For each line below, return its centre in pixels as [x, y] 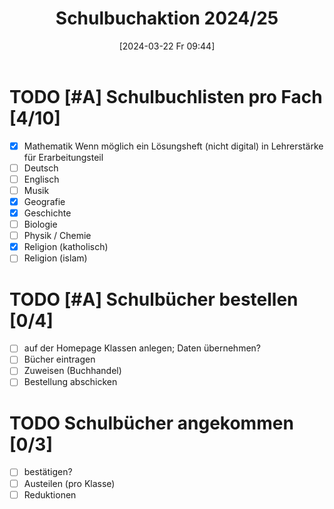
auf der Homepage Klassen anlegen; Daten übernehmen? [142, 348]
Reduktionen [50, 494]
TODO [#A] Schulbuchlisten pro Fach [166, 96]
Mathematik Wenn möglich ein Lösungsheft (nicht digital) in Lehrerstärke [173, 146]
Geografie [44, 201]
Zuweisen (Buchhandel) [72, 371]
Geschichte [47, 213]
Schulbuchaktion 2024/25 [167, 18]
